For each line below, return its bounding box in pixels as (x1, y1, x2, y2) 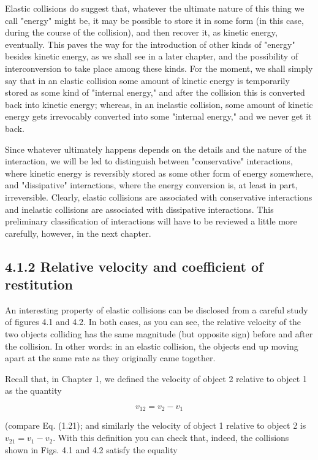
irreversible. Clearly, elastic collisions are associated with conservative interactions (5, 190, 312, 203)
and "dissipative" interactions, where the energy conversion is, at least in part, (5, 178, 298, 191)
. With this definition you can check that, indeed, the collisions (53, 431, 289, 444)
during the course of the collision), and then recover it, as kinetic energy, (5, 26, 278, 39)
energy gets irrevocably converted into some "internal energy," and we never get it (5, 110, 312, 123)
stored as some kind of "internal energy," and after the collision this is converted (5, 86, 305, 99)
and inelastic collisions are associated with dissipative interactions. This (5, 202, 274, 215)
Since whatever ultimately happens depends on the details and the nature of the (5, 142, 306, 155)
